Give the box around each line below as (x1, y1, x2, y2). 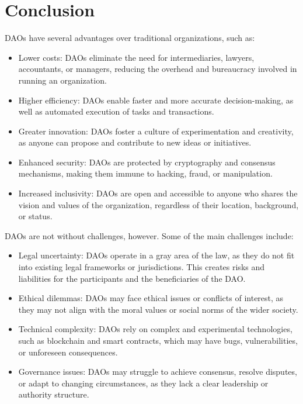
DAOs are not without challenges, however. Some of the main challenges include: (5, 229, 294, 241)
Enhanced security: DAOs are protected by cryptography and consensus (18, 156, 276, 168)
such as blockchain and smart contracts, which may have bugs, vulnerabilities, (18, 334, 298, 346)
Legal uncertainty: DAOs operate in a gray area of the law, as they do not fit (18, 249, 295, 261)
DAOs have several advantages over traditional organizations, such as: (5, 32, 255, 44)
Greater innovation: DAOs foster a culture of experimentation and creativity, (18, 125, 294, 137)
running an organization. (18, 74, 107, 86)
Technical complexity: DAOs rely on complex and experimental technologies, (18, 323, 292, 335)
